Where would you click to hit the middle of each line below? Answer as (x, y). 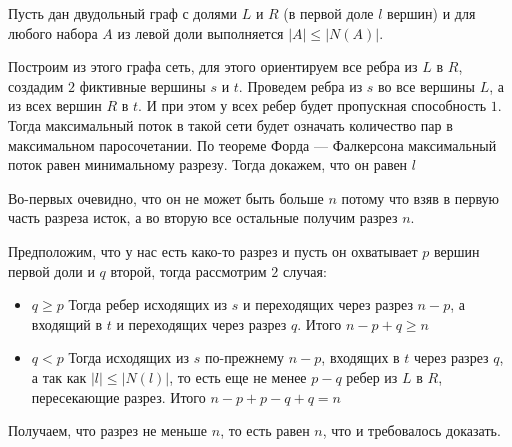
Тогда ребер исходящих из (148, 304)
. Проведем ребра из (300, 85)
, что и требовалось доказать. (411, 430)
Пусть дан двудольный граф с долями (122, 13)
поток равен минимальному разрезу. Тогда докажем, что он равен (208, 164)
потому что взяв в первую (420, 197)
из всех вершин (55, 105)
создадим (36, 85)
